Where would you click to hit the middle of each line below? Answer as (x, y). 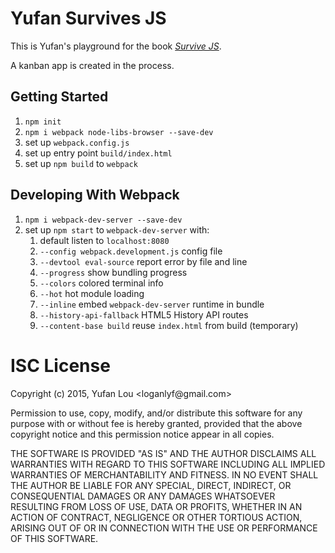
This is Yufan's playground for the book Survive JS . (116, 46)
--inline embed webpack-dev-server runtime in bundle (152, 304)
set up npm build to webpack (81, 163)
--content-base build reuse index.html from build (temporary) (169, 325)
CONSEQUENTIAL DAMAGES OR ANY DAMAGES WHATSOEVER (143, 496)
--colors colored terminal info (101, 283)
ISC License (60, 365)
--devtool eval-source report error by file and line (143, 261)
